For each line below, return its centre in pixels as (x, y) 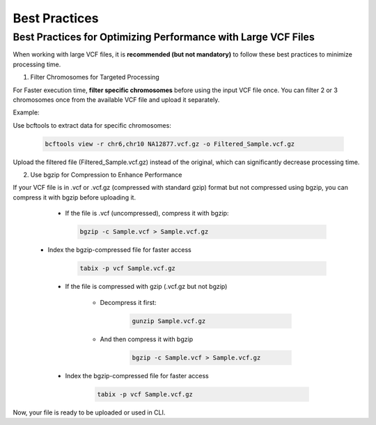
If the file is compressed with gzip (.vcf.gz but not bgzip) (146, 287)
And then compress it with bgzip (147, 339)
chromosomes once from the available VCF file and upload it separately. (116, 99)
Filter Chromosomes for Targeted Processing (95, 77)
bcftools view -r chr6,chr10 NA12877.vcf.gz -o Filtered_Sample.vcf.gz (170, 144)
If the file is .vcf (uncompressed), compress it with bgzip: (147, 214)
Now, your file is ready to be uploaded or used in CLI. (89, 412)
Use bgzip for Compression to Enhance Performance (106, 175)
